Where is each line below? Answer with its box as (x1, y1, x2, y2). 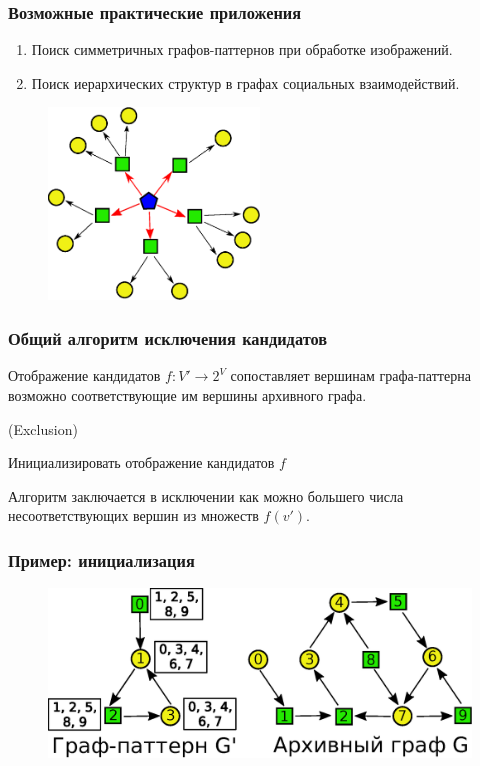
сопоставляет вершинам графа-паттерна (230, 365, 471, 386)
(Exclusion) (8, 418, 78, 439)
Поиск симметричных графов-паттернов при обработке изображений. (31, 39, 453, 60)
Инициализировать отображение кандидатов (8, 452, 275, 473)
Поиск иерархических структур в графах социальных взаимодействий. (31, 72, 460, 93)
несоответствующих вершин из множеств (8, 505, 259, 526)
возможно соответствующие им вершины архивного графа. (8, 385, 367, 406)
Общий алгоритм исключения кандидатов (8, 326, 328, 351)
